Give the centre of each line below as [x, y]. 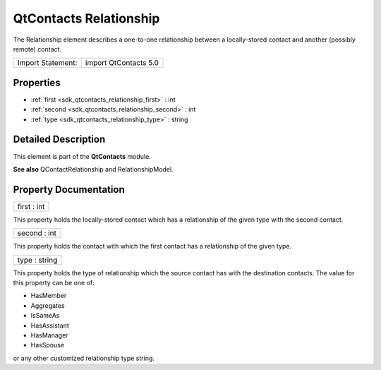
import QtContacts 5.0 [122, 63]
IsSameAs [45, 316]
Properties [37, 82]
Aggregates [48, 305]
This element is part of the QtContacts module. [82, 156]
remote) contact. [37, 49]
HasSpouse [48, 345]
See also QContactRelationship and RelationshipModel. [93, 169]
